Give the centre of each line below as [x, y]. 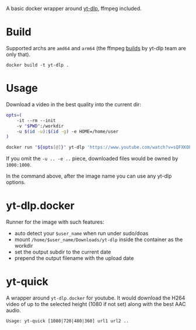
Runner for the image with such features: [55, 222]
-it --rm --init [36, 120]
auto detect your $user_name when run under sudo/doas [81, 234]
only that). [18, 54]
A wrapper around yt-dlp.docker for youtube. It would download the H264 [96, 298]
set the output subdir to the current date [63, 252]
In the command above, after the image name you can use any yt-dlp [89, 176]
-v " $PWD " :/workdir [40, 126]
